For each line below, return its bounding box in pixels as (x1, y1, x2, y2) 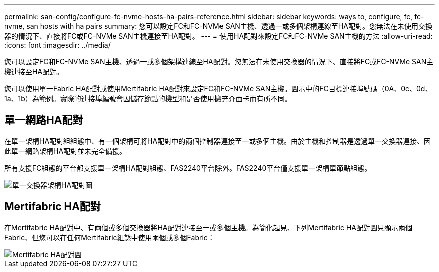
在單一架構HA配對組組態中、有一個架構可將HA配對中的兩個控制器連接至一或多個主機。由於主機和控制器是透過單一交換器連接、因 (4, 136, 431, 145)
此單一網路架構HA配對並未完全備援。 (4, 146, 127, 155)
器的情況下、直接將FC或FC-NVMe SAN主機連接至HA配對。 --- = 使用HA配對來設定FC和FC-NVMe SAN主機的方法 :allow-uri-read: (4, 32, 433, 40)
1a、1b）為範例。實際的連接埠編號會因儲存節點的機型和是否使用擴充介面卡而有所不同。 (4, 94, 292, 103)
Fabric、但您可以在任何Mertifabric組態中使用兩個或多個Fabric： (4, 233, 215, 242)
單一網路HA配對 (4, 114, 83, 127)
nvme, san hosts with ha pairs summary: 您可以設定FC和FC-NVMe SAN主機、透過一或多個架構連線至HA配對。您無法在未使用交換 (4, 22, 432, 30)
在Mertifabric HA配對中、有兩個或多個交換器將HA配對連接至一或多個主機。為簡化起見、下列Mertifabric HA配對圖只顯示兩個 (4, 223, 412, 232)
